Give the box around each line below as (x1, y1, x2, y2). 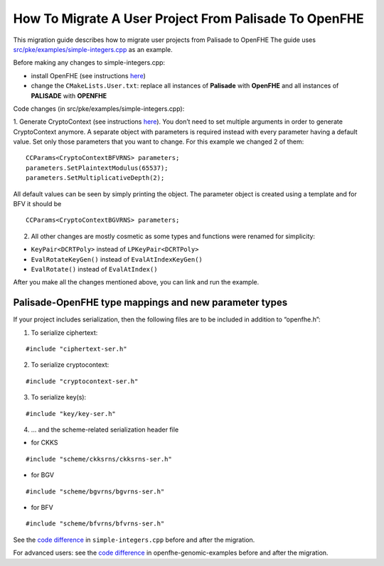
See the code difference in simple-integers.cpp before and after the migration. (13, 535, 255, 544)
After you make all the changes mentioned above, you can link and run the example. (13, 278, 260, 287)
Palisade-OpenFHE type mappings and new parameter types (13, 297, 288, 309)
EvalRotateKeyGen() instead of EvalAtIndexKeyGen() (31, 255, 203, 263)
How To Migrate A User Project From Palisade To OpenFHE (13, 11, 364, 26)
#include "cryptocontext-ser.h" (26, 377, 139, 385)
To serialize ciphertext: (31, 328, 98, 337)
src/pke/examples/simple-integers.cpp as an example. (13, 45, 174, 53)
